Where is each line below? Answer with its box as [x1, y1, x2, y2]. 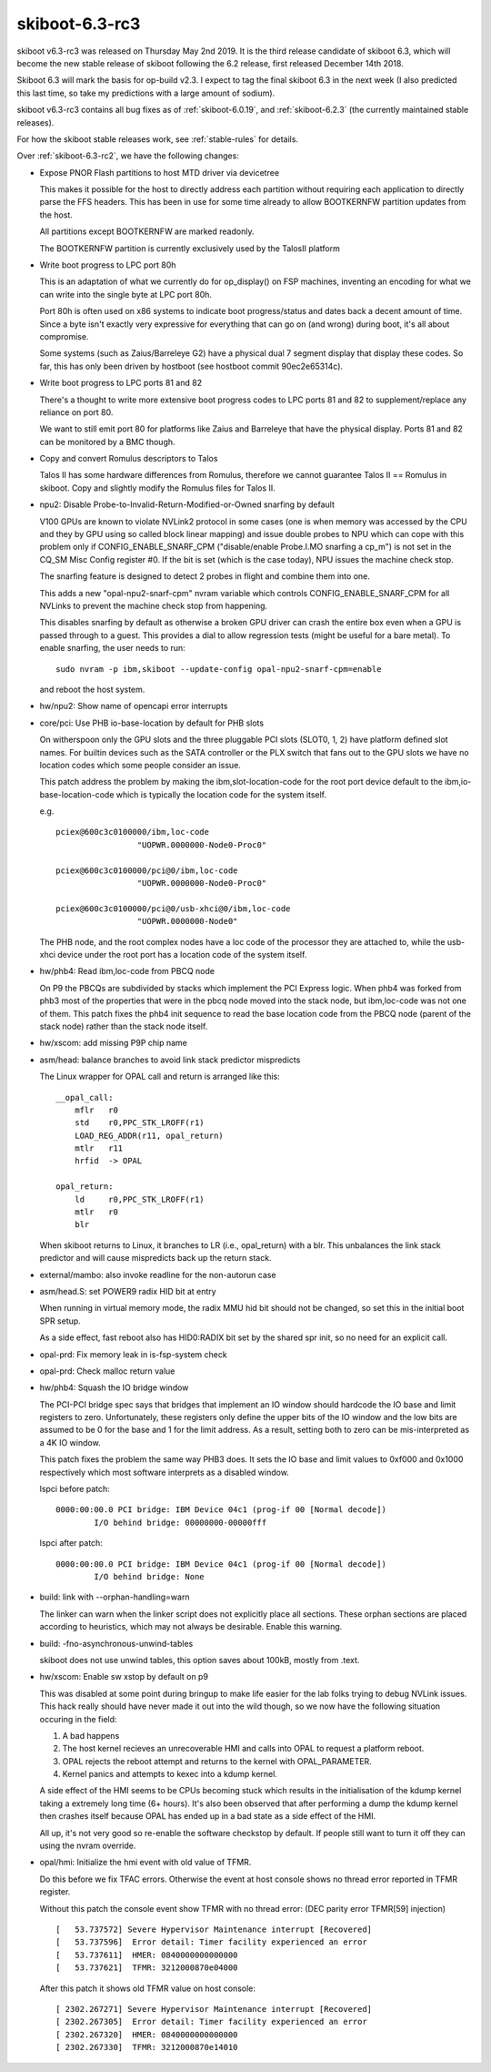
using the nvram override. [39, 1840, 136, 1852]
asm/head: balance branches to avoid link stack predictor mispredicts [39, 1054, 301, 1065]
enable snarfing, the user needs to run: [39, 643, 185, 654]
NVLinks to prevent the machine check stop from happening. [39, 601, 268, 611]
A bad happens [62, 1730, 120, 1741]
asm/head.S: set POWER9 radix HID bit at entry [39, 1285, 217, 1296]
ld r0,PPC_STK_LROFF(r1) [74, 1193, 205, 1204]
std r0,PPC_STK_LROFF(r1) [74, 1118, 205, 1128]
